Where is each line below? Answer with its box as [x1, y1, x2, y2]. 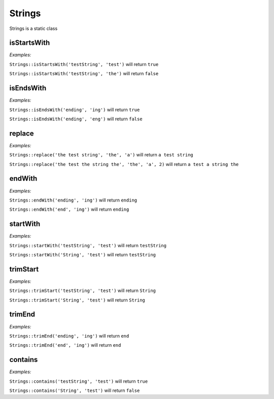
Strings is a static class [9, 25, 58, 31]
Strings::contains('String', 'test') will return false [9, 387, 140, 393]
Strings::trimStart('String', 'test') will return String [9, 297, 146, 303]
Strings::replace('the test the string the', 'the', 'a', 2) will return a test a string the [9, 161, 239, 167]
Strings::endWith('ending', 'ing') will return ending [9, 197, 138, 203]
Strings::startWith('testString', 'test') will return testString [9, 242, 167, 248]
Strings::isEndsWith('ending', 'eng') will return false [9, 116, 143, 122]
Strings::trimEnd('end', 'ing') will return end [9, 342, 121, 348]
